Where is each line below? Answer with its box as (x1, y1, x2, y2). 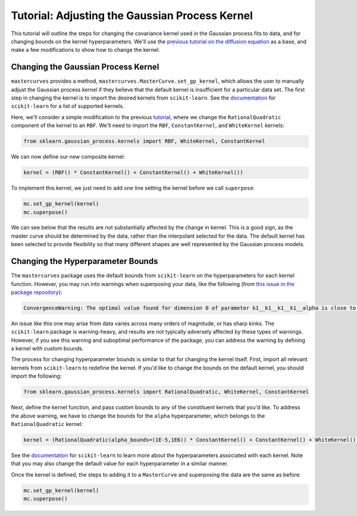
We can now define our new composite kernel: (11, 153, 126, 160)
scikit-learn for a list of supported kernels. (11, 102, 124, 110)
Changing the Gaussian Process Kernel (11, 62, 159, 72)
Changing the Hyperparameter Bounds (11, 256, 158, 266)
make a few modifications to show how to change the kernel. (11, 46, 161, 54)
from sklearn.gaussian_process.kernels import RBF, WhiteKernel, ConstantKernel (23, 138, 265, 145)
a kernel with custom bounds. (11, 345, 84, 352)
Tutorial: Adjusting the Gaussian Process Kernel (11, 9, 253, 22)
